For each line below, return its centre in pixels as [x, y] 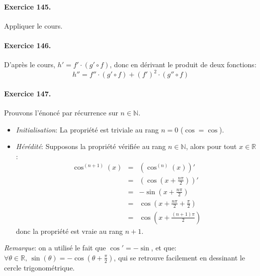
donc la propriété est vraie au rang [69, 231]
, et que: [164, 248]
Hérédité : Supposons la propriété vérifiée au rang [91, 146]
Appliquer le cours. [33, 25]
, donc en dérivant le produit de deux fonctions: [183, 64]
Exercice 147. [28, 93]
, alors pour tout [211, 146]
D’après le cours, [30, 64]
